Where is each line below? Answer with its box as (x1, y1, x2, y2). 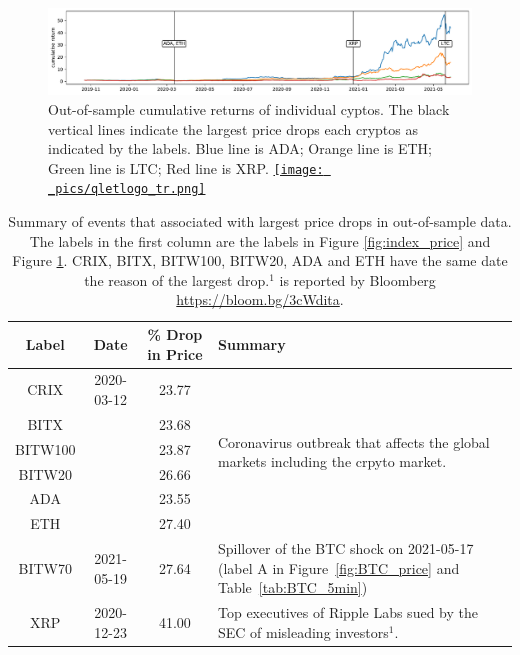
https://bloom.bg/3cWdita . (176, 289, 344, 310)
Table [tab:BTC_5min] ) (217, 577, 368, 598)
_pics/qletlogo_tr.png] (48, 182, 206, 197)
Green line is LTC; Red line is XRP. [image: (48, 157, 324, 178)
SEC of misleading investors (217, 621, 389, 642)
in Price (147, 343, 203, 364)
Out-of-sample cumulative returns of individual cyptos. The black (48, 98, 450, 119)
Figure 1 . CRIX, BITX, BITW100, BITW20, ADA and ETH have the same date (12, 250, 508, 271)
